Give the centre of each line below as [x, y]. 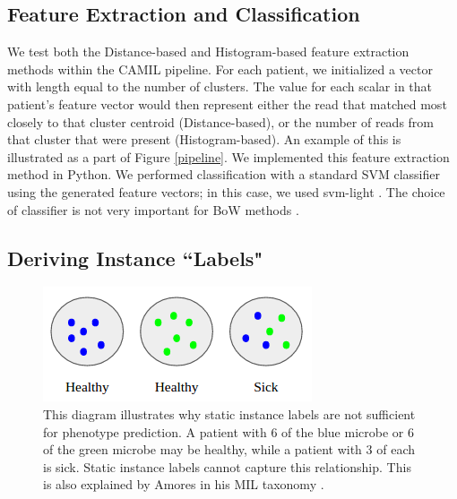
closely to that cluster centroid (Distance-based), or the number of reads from [221, 121]
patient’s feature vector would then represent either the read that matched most [227, 103]
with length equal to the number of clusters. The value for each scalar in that [220, 86]
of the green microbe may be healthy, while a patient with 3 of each [229, 449]
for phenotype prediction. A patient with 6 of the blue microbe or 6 [228, 431]
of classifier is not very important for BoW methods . [153, 209]
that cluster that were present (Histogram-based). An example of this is [204, 139]
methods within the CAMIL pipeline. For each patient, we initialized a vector [220, 69]
